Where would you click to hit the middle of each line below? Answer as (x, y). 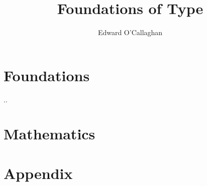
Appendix (38, 173)
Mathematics (49, 134)
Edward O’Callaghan (130, 32)
